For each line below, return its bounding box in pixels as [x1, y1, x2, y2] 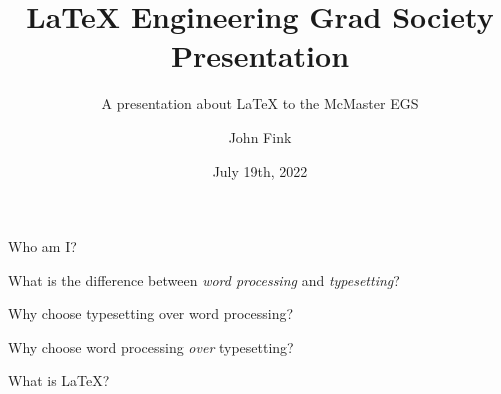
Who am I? [8, 236, 77, 257]
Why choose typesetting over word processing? [8, 303, 294, 324]
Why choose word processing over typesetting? [8, 336, 294, 357]
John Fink [228, 126, 292, 147]
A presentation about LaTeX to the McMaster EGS [101, 93, 419, 114]
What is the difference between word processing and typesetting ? [8, 269, 400, 290]
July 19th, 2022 [212, 160, 308, 181]
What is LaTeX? [8, 370, 110, 391]
